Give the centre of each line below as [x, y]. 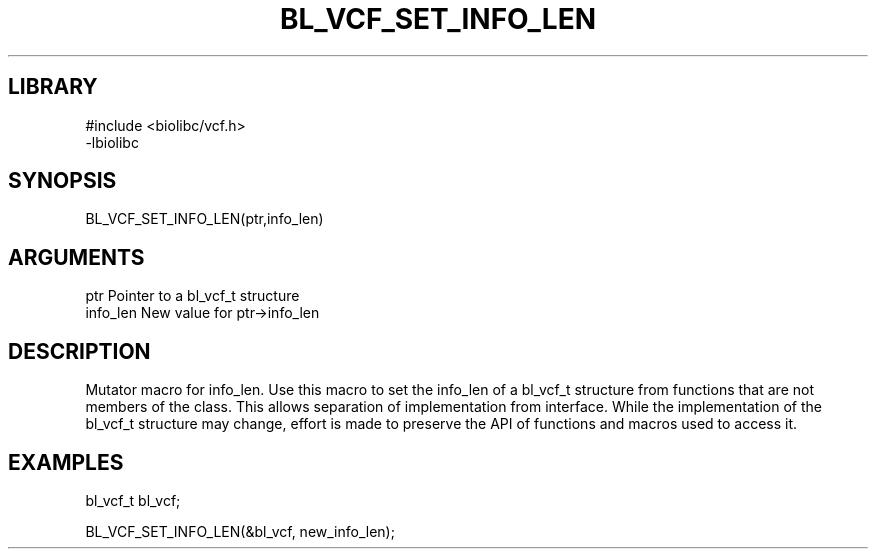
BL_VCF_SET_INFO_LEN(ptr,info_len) [204, 219]
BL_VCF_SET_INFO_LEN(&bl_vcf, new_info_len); [240, 531]
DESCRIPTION [79, 351]
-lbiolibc [112, 142]
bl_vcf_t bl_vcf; [133, 500]
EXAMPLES [66, 462]
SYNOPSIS [62, 181]
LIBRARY [53, 87]
